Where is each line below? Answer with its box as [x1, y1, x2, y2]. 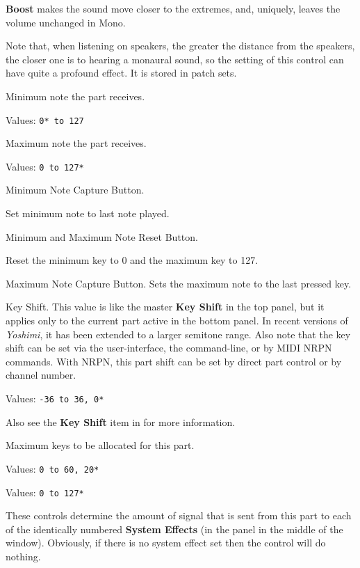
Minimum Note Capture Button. [6, 182, 145, 197]
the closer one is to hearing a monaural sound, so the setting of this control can [6, 52, 344, 66]
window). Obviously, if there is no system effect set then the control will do [6, 535, 326, 550]
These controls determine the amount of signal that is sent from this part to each [6, 508, 352, 523]
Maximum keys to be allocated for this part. [6, 438, 195, 452]
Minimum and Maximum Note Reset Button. [6, 229, 198, 244]
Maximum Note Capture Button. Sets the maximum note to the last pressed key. [6, 276, 352, 290]
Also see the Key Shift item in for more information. [6, 414, 236, 429]
